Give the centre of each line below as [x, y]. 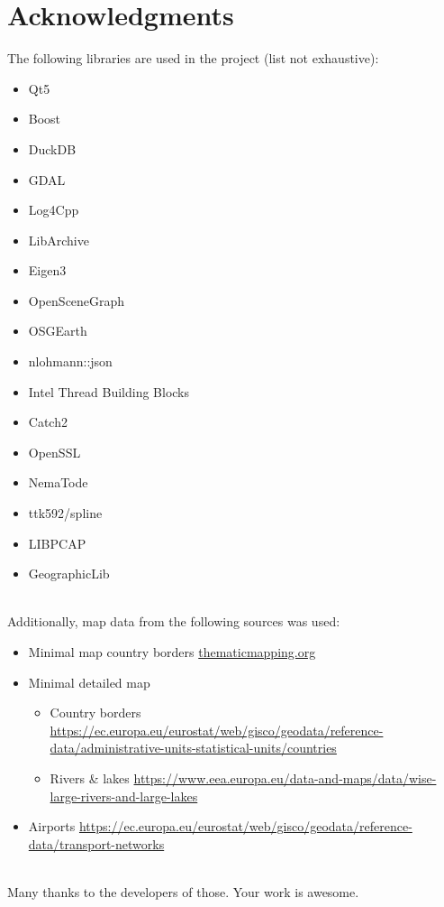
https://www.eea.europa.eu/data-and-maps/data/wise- [285, 777]
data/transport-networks [96, 843]
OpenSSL [54, 452]
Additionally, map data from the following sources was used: [174, 621]
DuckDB [52, 148]
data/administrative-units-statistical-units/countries [193, 748]
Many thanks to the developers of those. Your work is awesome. [183, 891]
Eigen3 [47, 270]
